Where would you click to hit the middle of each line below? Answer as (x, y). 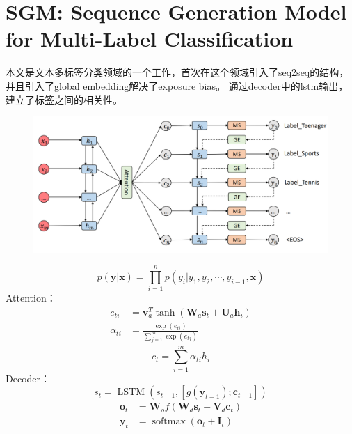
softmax (169, 422)
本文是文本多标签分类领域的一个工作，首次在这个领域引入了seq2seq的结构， (177, 72)
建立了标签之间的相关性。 (64, 99)
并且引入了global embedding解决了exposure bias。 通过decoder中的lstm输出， (177, 85)
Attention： (31, 298)
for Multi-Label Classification (150, 39)
